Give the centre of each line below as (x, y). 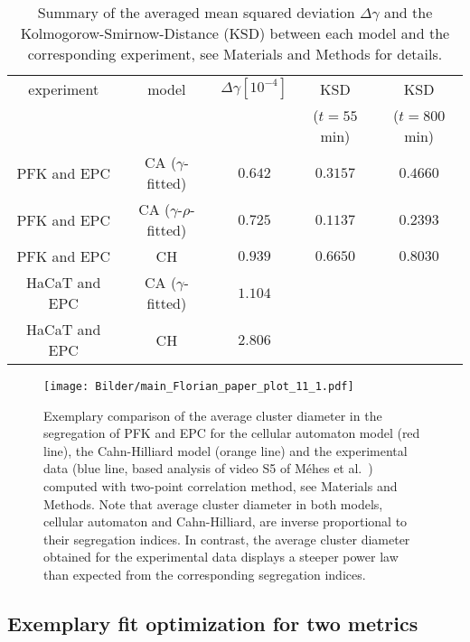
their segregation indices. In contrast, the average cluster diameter (227, 539)
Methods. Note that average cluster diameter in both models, (213, 503)
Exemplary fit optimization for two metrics (213, 623)
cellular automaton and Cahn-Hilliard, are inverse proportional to (226, 521)
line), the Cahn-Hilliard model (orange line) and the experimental (226, 450)
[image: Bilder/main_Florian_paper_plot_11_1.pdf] (199, 386)
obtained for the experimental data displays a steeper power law (221, 557)
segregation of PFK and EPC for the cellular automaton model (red (232, 433)
